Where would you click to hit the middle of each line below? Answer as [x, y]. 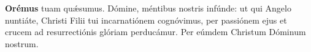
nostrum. [22, 43]
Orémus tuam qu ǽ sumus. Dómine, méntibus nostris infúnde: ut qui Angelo [148, 8]
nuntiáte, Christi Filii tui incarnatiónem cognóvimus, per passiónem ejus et [146, 20]
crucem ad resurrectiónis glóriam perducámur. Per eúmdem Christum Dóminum [155, 32]
